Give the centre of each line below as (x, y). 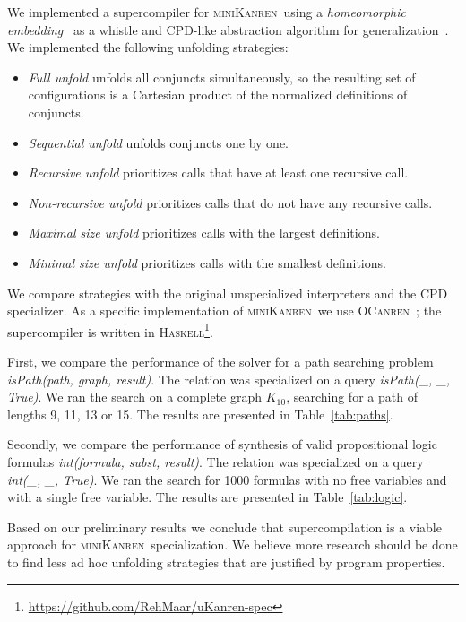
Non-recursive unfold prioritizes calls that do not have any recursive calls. (230, 202)
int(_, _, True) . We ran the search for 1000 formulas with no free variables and (227, 479)
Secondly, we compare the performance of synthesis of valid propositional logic (222, 444)
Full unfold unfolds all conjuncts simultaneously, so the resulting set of (222, 77)
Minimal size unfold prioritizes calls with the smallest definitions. (207, 262)
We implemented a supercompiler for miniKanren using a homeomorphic (207, 12)
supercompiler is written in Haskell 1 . (110, 330)
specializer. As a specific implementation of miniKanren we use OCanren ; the (224, 311)
